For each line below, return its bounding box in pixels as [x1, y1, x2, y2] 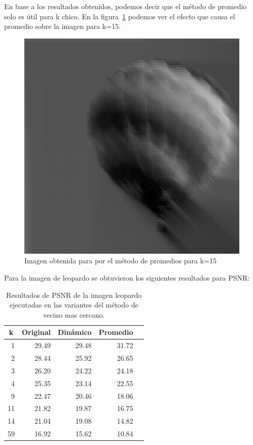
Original [22, 327, 51, 337]
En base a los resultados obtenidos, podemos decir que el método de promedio [4, 1, 247, 11]
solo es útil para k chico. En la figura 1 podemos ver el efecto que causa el [4, 11, 235, 21]
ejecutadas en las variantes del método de [9, 299, 138, 310]
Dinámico [57, 327, 92, 337]
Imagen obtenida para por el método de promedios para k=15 [24, 255, 217, 266]
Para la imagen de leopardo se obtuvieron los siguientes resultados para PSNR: [4, 272, 250, 283]
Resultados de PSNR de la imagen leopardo [6, 289, 142, 300]
